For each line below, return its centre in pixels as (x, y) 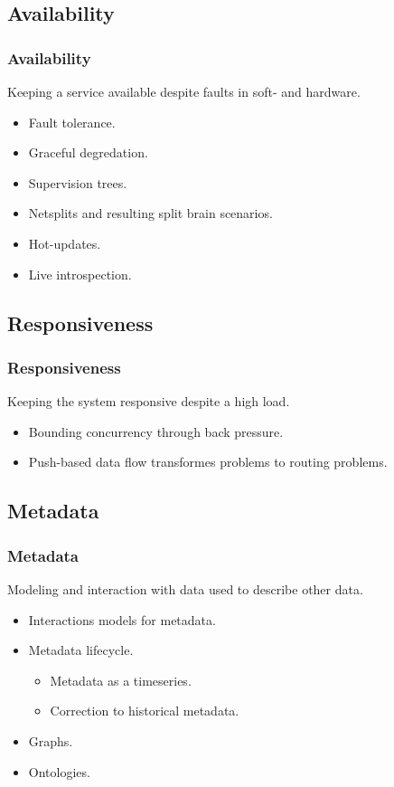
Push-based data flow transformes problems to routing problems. (208, 462)
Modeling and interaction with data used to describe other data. (185, 588)
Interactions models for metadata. (122, 619)
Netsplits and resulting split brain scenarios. (150, 213)
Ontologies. (59, 771)
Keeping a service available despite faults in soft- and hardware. (184, 91)
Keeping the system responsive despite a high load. (149, 401)
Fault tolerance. (72, 122)
